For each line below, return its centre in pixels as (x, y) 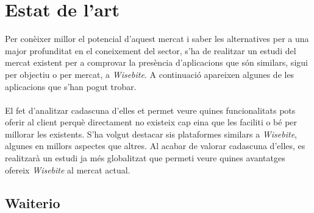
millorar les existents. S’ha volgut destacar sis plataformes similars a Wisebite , (151, 134)
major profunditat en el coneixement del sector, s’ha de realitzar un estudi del (151, 50)
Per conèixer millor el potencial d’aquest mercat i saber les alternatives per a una (157, 39)
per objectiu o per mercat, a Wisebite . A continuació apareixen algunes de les (150, 74)
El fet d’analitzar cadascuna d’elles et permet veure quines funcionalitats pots (150, 110)
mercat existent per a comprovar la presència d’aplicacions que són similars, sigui (156, 62)
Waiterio (33, 202)
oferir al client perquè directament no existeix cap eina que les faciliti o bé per (151, 122)
